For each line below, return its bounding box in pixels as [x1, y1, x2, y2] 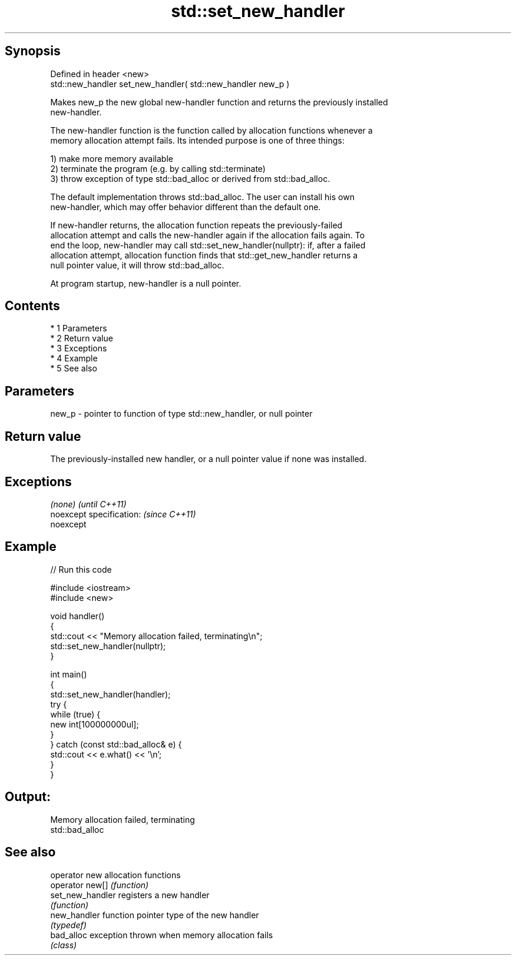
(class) [50, 939, 77, 950]
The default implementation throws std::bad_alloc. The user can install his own [50, 191, 355, 202]
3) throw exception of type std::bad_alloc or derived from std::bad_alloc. [50, 173, 330, 184]
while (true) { [50, 709, 101, 719]
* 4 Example [50, 353, 98, 364]
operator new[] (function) [50, 879, 149, 890]
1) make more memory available [50, 153, 173, 164]
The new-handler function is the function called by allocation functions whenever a [50, 125, 373, 135]
